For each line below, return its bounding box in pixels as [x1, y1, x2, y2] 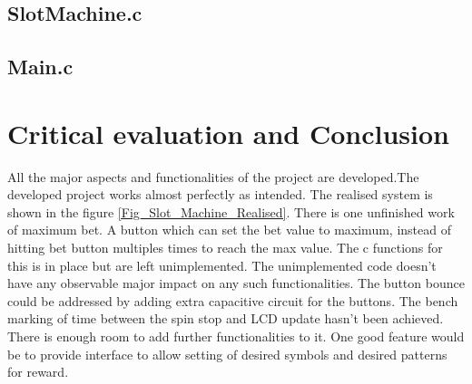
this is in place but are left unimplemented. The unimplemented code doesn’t [7, 255, 437, 274]
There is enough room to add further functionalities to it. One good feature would [7, 327, 465, 346]
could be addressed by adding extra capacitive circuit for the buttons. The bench [7, 291, 458, 310]
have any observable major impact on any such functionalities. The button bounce [7, 274, 465, 293]
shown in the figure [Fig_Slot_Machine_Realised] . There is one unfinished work [7, 202, 455, 221]
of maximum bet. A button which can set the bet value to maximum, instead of [7, 220, 451, 239]
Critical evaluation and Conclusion [7, 114, 449, 151]
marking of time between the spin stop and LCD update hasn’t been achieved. [7, 309, 444, 328]
